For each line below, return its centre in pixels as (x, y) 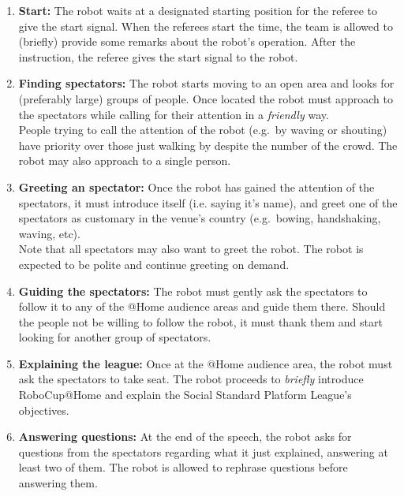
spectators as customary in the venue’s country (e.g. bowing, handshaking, (200, 218)
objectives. (44, 410)
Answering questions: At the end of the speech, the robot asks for (185, 436)
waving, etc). (49, 233)
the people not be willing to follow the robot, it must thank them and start (200, 321)
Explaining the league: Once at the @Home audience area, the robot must (206, 363)
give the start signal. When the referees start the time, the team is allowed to (206, 26)
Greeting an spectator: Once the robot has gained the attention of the (196, 186)
